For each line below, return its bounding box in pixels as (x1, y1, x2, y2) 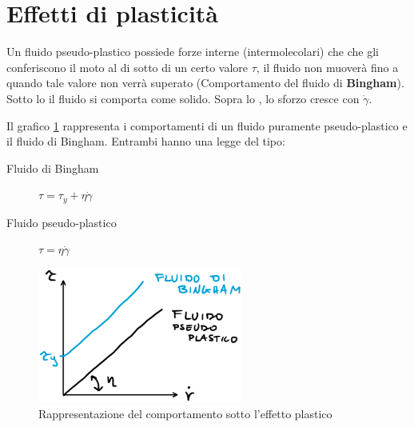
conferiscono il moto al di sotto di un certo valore (6, 58, 249, 75)
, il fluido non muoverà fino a (256, 58, 399, 75)
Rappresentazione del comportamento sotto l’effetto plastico (38, 405, 332, 421)
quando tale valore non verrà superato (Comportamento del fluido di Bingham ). (6, 74, 404, 91)
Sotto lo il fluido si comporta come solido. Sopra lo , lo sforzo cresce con (6, 90, 360, 106)
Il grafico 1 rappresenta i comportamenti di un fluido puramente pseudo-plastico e (6, 117, 408, 134)
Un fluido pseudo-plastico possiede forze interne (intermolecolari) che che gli (6, 43, 379, 60)
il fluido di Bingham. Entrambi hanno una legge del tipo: (6, 133, 285, 150)
